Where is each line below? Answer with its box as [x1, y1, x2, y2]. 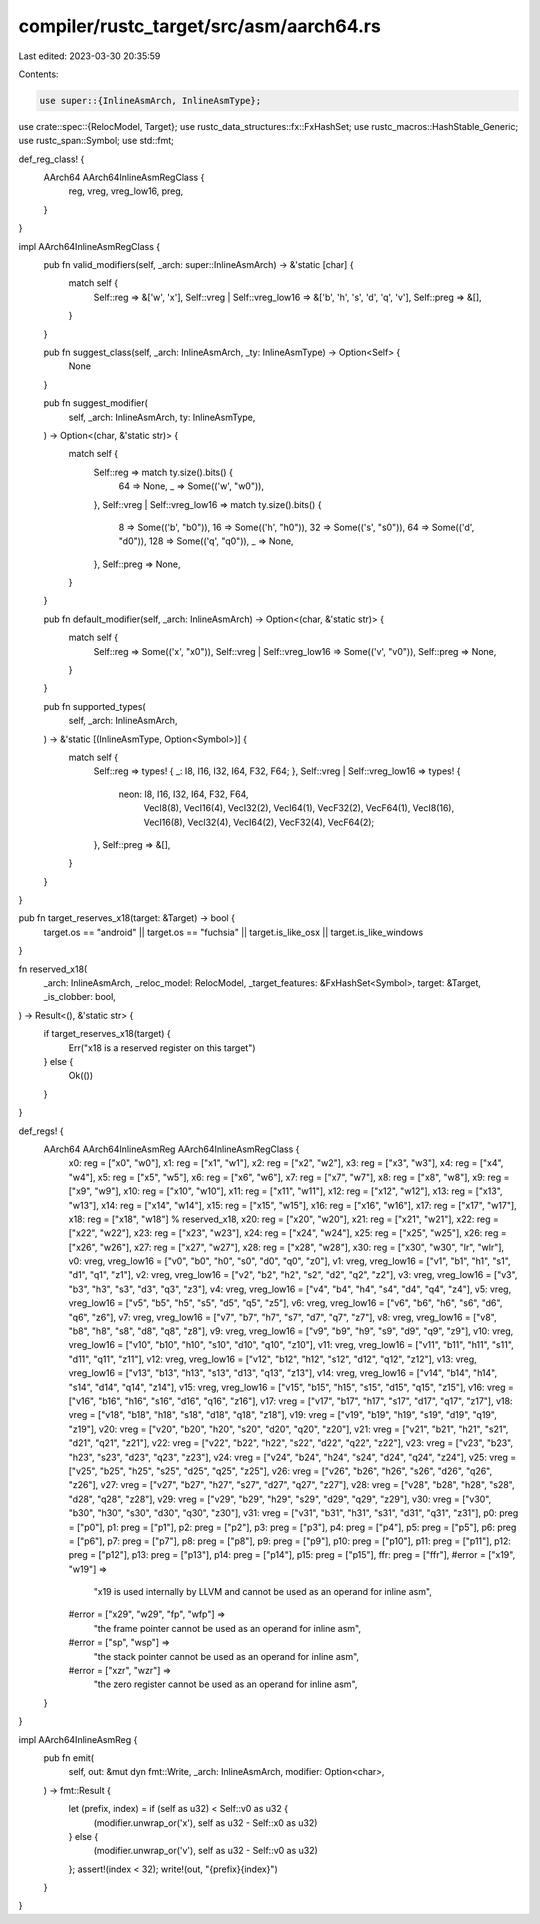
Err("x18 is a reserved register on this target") [68, 1041, 256, 1054]
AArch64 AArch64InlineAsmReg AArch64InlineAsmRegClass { [43, 1143, 300, 1155]
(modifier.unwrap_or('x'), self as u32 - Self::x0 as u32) [93, 1816, 318, 1829]
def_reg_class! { [18, 153, 85, 165]
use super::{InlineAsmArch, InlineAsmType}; [39, 95, 262, 106]
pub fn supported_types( [43, 700, 146, 712]
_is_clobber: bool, [43, 991, 117, 1003]
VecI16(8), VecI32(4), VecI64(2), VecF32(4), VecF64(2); [143, 816, 375, 828]
